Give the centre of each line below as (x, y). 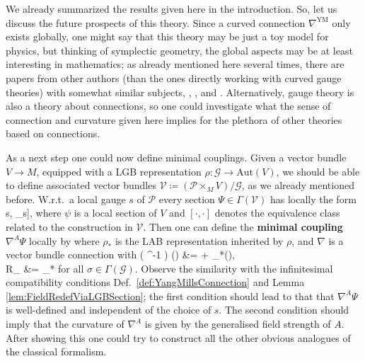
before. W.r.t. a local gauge (66, 199)
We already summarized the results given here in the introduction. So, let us (172, 8)
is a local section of (115, 213)
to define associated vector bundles (81, 185)
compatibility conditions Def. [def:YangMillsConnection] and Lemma (155, 282)
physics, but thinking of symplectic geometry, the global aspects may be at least (179, 50)
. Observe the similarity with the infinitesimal (234, 268)
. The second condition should (284, 310)
